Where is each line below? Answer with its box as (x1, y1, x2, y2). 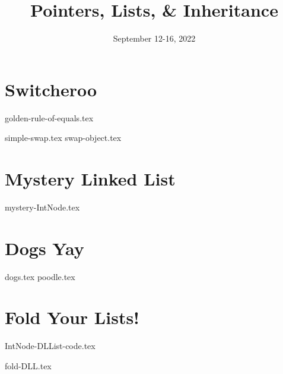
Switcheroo (5, 77, 97, 101)
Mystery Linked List (5, 166, 176, 191)
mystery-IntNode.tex (5, 200, 80, 213)
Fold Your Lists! (5, 305, 139, 329)
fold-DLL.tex (5, 360, 52, 372)
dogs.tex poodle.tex (5, 270, 75, 282)
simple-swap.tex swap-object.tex (5, 131, 122, 144)
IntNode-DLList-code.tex (5, 340, 96, 352)
